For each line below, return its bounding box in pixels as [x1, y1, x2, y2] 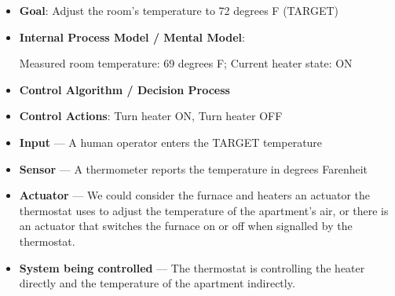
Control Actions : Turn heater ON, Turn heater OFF [19, 108, 283, 124]
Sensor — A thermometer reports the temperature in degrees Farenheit [19, 160, 368, 177]
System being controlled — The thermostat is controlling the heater [19, 259, 365, 276]
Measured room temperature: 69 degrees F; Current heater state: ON [19, 55, 353, 71]
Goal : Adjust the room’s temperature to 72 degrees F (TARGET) [19, 2, 339, 18]
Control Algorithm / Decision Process [19, 81, 230, 97]
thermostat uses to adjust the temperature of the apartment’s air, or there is [19, 202, 389, 218]
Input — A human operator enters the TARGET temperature [19, 133, 323, 150]
